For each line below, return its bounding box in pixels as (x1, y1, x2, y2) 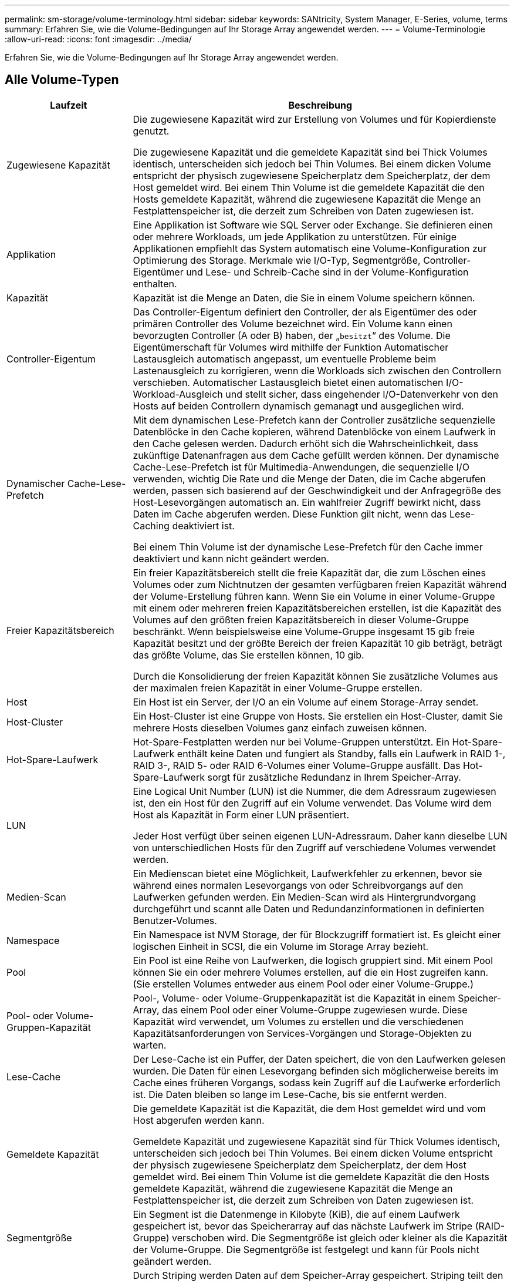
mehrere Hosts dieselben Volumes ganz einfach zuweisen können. (133, 721, 427, 734)
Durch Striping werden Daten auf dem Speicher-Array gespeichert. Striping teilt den (133, 1269, 503, 1281)
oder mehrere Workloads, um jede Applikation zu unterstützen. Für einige (133, 230, 456, 243)
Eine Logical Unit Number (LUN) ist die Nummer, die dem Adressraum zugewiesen (133, 785, 496, 797)
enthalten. (133, 277, 177, 290)
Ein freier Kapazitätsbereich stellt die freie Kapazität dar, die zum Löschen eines (133, 566, 486, 579)
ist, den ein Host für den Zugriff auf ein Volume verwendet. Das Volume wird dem (133, 797, 492, 809)
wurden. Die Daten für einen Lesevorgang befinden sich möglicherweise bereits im (133, 1064, 499, 1077)
